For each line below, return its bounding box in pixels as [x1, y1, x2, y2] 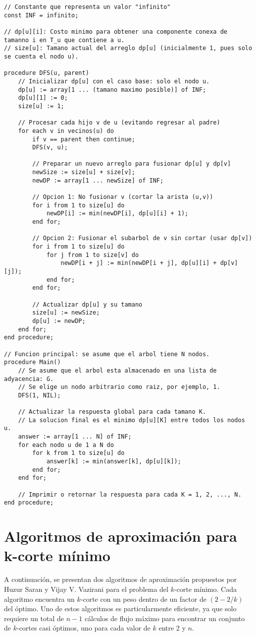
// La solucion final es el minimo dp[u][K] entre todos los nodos [18, 416, 245, 424]
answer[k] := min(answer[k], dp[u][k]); [46, 458, 181, 465]
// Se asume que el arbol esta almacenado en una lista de [18, 367, 217, 374]
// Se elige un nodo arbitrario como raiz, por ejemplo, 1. [18, 383, 220, 391]
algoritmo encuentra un [4, 593, 75, 604]
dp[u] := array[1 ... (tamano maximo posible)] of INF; [18, 86, 206, 93]
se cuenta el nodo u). [4, 53, 79, 60]
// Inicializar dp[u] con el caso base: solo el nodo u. [18, 77, 210, 85]
